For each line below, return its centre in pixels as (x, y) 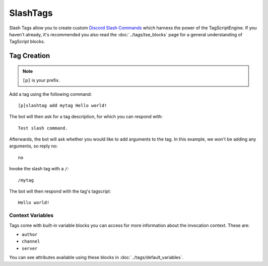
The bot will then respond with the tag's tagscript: (60, 192)
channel (31, 241)
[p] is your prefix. (41, 80)
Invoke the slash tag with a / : (39, 169)
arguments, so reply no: (33, 146)
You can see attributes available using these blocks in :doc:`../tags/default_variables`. (96, 258)
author (30, 234)
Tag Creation (30, 56)
